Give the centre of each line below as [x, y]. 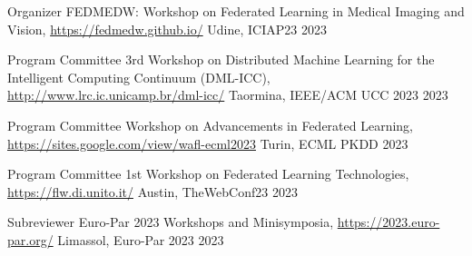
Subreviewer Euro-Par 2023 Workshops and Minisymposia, [171, 222]
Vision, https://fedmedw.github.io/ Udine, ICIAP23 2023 [167, 29]
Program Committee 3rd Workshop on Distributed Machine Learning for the [221, 59]
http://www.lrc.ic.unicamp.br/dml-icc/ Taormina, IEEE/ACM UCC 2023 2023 [228, 95]
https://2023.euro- [388, 222]
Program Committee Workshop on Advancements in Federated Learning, [211, 125]
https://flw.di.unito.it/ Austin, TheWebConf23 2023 [152, 191]
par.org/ [30, 239]
